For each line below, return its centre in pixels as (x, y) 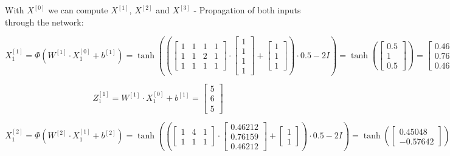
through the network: (44, 22)
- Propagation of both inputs (247, 10)
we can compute (78, 10)
